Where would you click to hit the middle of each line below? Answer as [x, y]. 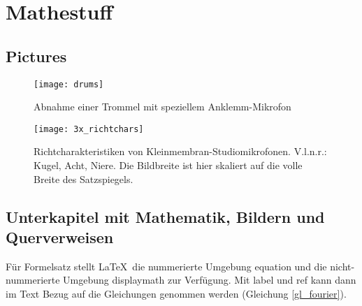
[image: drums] [69, 84]
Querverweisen [60, 237]
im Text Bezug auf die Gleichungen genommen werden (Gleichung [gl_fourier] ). [176, 294]
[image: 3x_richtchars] [89, 129]
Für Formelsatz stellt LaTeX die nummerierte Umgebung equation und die [166, 266]
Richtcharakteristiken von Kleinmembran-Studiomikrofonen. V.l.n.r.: [180, 151]
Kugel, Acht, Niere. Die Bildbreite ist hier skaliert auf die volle [168, 165]
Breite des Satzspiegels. [84, 178]
